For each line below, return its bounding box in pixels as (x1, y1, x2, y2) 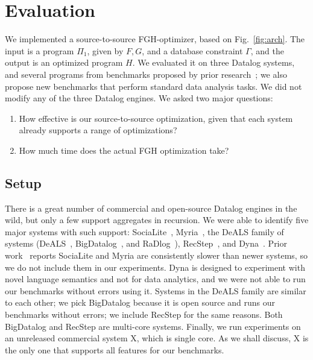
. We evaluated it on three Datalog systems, (132, 56, 295, 69)
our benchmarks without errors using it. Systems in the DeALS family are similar (5, 284, 306, 297)
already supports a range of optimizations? (19, 124, 177, 136)
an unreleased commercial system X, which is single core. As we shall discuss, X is (5, 332, 309, 344)
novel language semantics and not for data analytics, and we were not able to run (5, 273, 306, 285)
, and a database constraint (142, 44, 243, 57)
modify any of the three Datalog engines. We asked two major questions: (5, 92, 273, 104)
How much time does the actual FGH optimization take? (19, 144, 229, 156)
